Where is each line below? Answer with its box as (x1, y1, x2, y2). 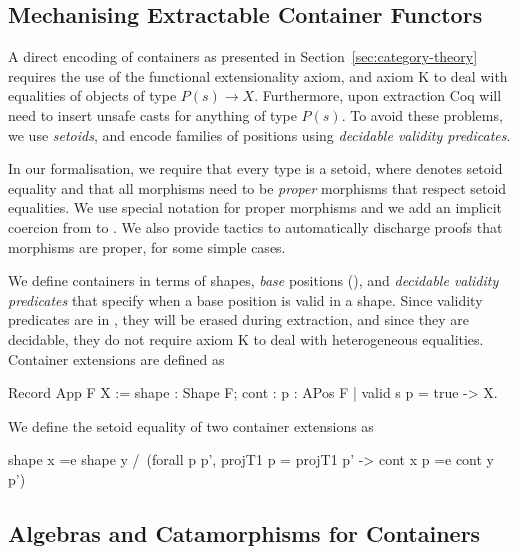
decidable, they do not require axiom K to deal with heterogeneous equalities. (8, 328, 484, 349)
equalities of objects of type (8, 85, 177, 106)
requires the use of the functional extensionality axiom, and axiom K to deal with (8, 65, 508, 86)
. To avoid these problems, (341, 104, 503, 125)
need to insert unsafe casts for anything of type (8, 104, 297, 125)
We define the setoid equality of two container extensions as (8, 415, 374, 436)
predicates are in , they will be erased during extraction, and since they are (8, 309, 469, 330)
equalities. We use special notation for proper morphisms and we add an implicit (8, 197, 503, 218)
